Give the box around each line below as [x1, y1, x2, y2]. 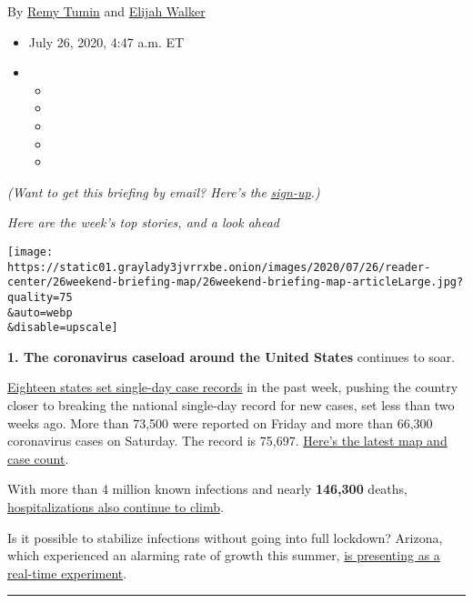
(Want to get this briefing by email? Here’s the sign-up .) [7, 182, 320, 201]
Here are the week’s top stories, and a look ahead [7, 213, 279, 232]
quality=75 [7, 290, 73, 304]
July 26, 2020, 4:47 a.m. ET [28, 32, 185, 51]
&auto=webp [7, 306, 73, 319]
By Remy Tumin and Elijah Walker [7, 2, 206, 20]
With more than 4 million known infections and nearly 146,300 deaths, [7, 479, 408, 498]
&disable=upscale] [7, 321, 118, 335]
